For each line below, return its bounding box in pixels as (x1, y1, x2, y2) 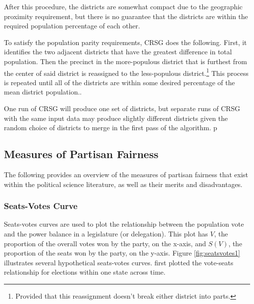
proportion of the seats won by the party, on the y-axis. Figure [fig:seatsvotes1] (4, 248, 240, 258)
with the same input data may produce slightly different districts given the (4, 113, 228, 123)
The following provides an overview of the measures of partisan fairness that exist (4, 169, 249, 179)
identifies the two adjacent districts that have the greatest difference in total (4, 47, 232, 57)
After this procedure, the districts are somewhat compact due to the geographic (4, 1, 243, 11)
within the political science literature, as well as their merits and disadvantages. (4, 179, 243, 189)
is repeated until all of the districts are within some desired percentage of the (4, 77, 235, 87)
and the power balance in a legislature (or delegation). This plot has (4, 228, 208, 238)
